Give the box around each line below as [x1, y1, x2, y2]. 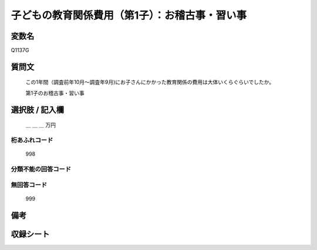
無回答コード [11, 181, 48, 189]
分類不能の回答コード [11, 165, 72, 173]
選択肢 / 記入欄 [11, 104, 65, 114]
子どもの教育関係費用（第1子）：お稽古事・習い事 [11, 9, 247, 22]
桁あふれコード [11, 136, 53, 144]
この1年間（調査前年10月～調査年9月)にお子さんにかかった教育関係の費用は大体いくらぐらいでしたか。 [25, 79, 275, 86]
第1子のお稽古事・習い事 [25, 89, 85, 96]
